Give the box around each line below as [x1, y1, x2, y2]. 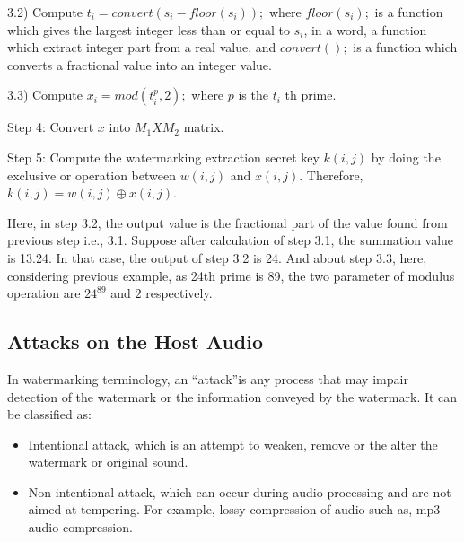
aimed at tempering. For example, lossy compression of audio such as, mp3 [28, 500, 441, 519]
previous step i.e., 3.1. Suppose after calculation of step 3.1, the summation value [7, 231, 454, 249]
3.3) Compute [7, 85, 83, 104]
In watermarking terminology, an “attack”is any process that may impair [7, 369, 408, 388]
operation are [7, 284, 81, 302]
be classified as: [7, 405, 92, 424]
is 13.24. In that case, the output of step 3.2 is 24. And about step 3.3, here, [7, 248, 427, 267]
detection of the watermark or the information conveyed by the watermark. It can [7, 387, 458, 406]
